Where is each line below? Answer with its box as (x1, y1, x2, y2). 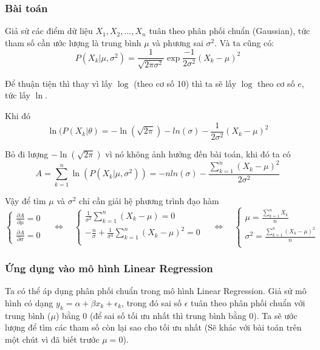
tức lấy (5, 89, 30, 101)
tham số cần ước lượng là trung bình (5, 36, 141, 49)
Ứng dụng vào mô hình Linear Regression (5, 261, 213, 276)
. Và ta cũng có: (214, 36, 274, 49)
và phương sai (152, 36, 203, 49)
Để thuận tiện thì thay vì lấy (5, 77, 113, 89)
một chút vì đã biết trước (5, 333, 100, 345)
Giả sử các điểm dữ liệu (5, 24, 93, 37)
